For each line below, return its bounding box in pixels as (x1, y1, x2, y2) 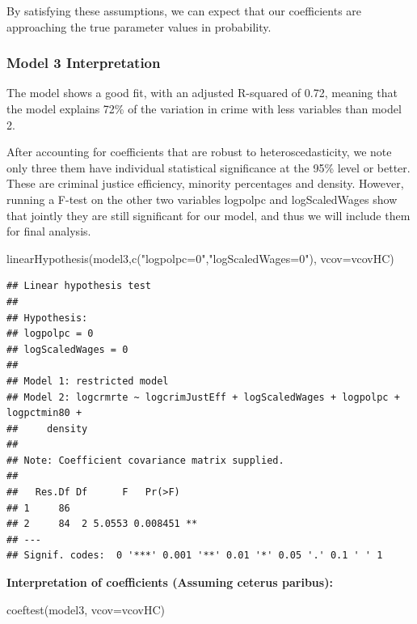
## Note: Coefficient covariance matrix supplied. (6, 454, 284, 466)
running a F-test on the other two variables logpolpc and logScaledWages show (6, 190, 398, 207)
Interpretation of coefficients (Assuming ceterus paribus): (6, 574, 333, 591)
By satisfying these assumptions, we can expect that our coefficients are (6, 2, 362, 19)
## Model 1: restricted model (6, 375, 169, 387)
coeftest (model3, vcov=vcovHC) (6, 601, 166, 618)
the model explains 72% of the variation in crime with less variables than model (6, 100, 402, 117)
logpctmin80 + (6, 407, 82, 419)
